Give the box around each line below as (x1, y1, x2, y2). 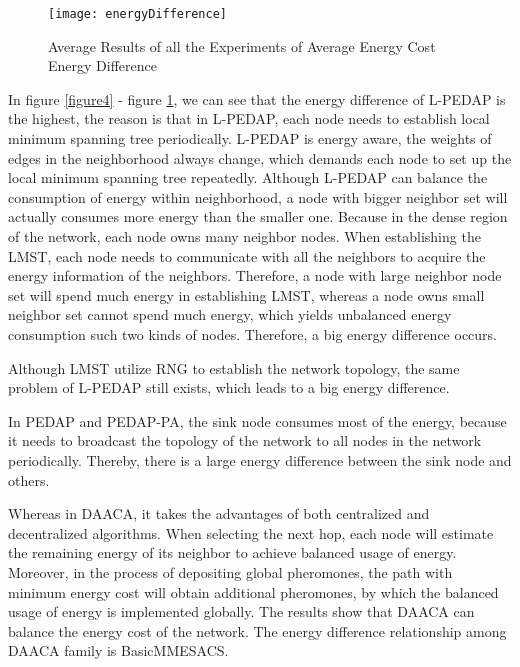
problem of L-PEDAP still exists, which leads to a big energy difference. (8, 377, 450, 398)
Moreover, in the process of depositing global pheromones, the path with (8, 561, 453, 582)
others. (8, 469, 50, 490)
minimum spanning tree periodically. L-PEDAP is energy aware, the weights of (8, 128, 492, 149)
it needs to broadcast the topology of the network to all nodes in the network (8, 430, 482, 451)
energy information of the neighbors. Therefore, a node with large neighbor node (8, 265, 502, 286)
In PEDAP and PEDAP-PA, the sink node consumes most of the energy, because (8, 410, 507, 431)
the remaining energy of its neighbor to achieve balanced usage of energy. (8, 542, 457, 563)
